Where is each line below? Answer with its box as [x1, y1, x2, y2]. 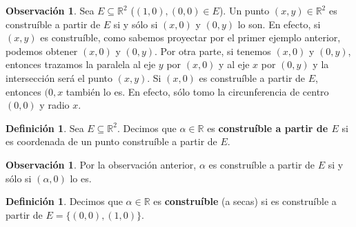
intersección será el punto [6, 70, 112, 85]
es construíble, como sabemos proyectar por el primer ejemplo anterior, [40, 30, 341, 45]
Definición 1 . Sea [6, 120, 84, 135]
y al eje [219, 57, 250, 72]
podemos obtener [6, 43, 78, 58]
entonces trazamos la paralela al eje [6, 57, 156, 72]
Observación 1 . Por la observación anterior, [6, 157, 197, 171]
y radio [39, 98, 70, 112]
